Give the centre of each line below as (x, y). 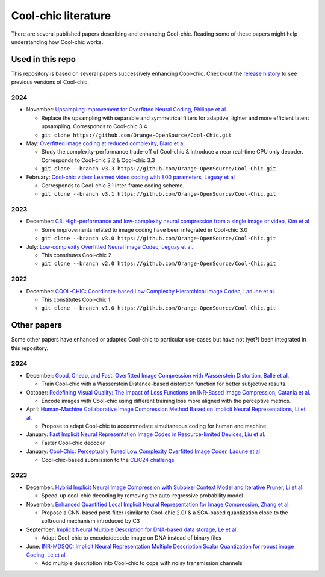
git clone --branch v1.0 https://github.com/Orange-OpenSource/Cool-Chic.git (159, 308)
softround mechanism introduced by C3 (91, 521)
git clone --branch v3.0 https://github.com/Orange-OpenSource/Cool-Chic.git (159, 239)
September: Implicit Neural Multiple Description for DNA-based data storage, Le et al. (132, 529)
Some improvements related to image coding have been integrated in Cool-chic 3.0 (144, 229)
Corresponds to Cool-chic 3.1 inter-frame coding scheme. (113, 185)
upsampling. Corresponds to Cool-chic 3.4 (94, 126)
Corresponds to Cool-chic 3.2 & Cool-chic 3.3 (98, 160)
